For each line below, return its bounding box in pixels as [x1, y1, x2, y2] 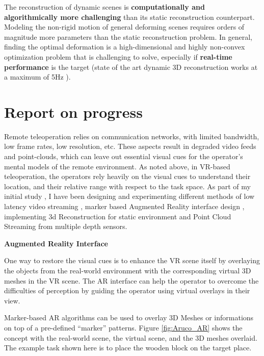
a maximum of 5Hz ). [4, 71, 71, 82]
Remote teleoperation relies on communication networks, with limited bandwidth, [4, 131, 259, 141]
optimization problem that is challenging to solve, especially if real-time [4, 51, 232, 62]
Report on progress [4, 101, 143, 122]
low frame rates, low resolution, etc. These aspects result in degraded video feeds [4, 141, 256, 151]
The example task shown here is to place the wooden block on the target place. [4, 342, 252, 353]
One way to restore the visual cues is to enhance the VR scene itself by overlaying [4, 255, 260, 266]
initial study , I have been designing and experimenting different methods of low [4, 191, 255, 201]
